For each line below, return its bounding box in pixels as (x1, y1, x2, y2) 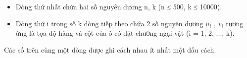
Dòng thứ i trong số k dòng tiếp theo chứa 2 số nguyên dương (15, 18, 203, 28)
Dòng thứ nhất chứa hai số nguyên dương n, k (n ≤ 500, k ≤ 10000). (15, 1, 222, 11)
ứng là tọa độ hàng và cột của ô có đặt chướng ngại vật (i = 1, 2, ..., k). (15, 28, 235, 38)
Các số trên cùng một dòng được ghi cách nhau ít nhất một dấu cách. (4, 44, 216, 55)
